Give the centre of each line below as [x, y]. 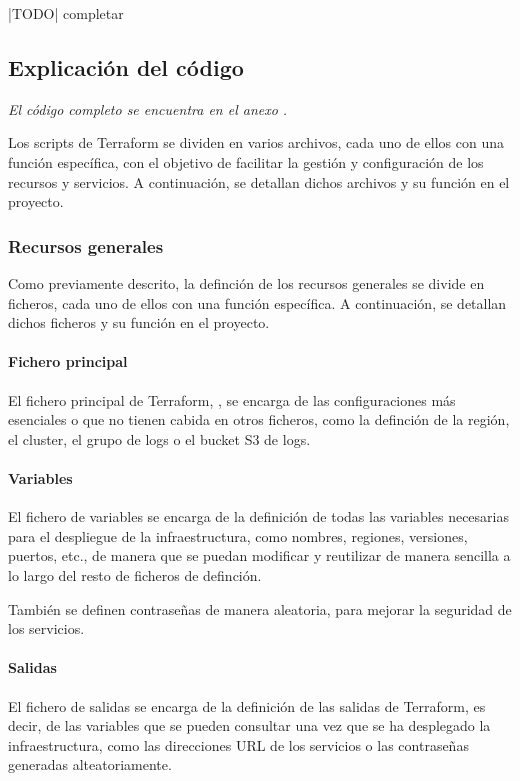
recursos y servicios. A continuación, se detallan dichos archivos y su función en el [259, 181]
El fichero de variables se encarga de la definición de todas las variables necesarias [258, 516]
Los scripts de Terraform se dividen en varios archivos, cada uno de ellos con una [256, 142]
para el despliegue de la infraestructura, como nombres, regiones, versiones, [238, 535]
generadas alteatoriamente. [90, 764]
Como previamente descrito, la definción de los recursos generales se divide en [246, 282]
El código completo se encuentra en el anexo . [148, 108]
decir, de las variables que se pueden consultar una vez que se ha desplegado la [249, 725]
